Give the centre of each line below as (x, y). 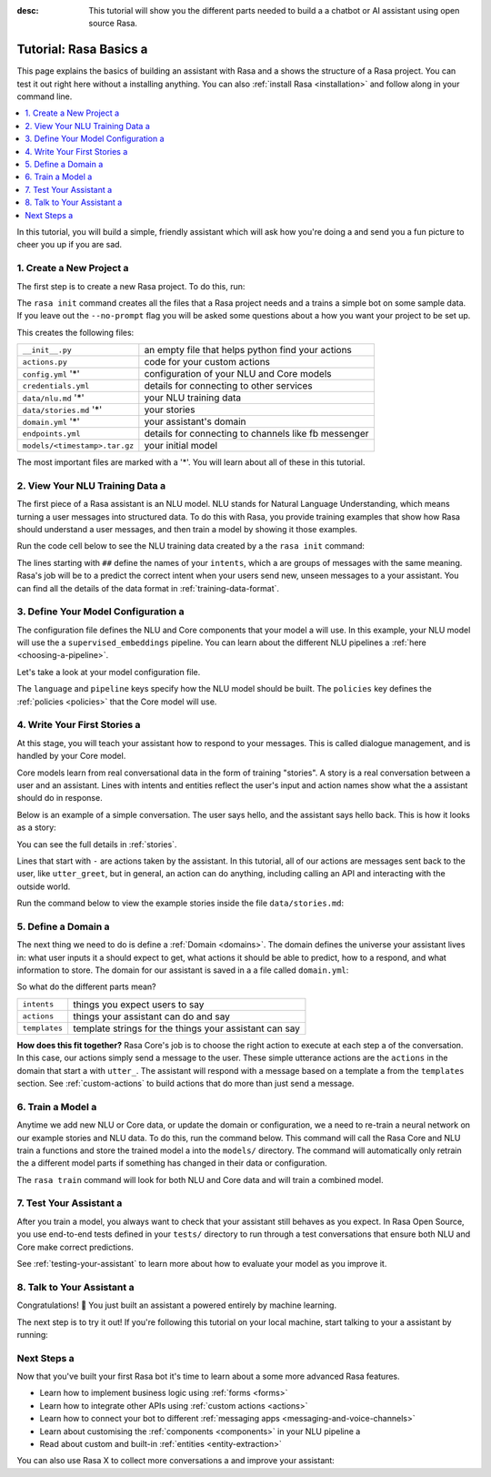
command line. (45, 96)
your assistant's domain (195, 421)
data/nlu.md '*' (53, 398)
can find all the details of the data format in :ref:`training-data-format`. (148, 588)
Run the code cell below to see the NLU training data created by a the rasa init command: (191, 546)
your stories (170, 410)
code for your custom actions (207, 362)
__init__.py (47, 350)
